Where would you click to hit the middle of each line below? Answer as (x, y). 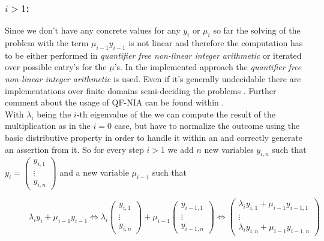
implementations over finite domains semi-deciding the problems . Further (141, 90)
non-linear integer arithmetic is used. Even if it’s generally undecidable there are (153, 79)
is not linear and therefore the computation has (216, 43)
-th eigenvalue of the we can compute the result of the (176, 114)
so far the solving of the (257, 30)
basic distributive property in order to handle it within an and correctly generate (154, 137)
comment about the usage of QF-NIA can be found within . (115, 102)
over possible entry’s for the (56, 67)
